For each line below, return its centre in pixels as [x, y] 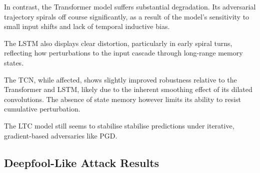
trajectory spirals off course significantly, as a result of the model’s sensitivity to [127, 16]
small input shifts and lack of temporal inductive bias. [87, 26]
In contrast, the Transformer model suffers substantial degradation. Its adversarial [130, 6]
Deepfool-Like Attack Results [82, 162]
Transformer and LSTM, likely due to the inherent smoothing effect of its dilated [128, 89]
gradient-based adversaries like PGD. [61, 135]
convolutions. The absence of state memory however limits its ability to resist [122, 99]
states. [14, 62]
